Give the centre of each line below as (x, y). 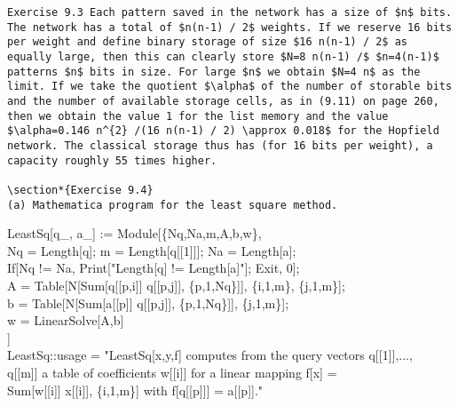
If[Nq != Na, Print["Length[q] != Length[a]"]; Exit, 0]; (154, 268)
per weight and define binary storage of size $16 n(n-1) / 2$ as (208, 42)
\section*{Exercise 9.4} (80, 190)
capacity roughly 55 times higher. (112, 160)
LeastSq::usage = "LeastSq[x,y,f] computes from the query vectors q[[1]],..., (210, 355)
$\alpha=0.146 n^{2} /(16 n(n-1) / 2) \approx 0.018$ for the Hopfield (223, 131)
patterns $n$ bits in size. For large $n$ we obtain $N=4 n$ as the (214, 72)
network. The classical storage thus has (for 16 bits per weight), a (220, 145)
